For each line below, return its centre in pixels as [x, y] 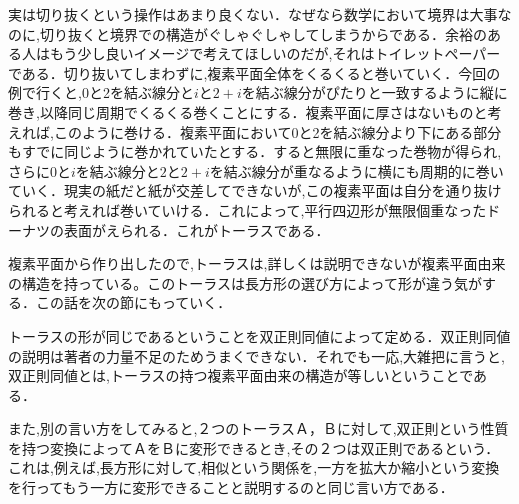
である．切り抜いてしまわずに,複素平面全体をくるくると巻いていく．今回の [254, 72]
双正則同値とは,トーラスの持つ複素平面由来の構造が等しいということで [241, 375]
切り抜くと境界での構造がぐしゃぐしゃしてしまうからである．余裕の [263, 33]
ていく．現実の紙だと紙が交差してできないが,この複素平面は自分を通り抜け [255, 190]
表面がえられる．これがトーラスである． [196, 229]
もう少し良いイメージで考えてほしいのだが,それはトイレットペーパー [275, 53]
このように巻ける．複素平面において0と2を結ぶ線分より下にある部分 [277, 131]
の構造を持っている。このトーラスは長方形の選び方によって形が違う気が [245, 282]
